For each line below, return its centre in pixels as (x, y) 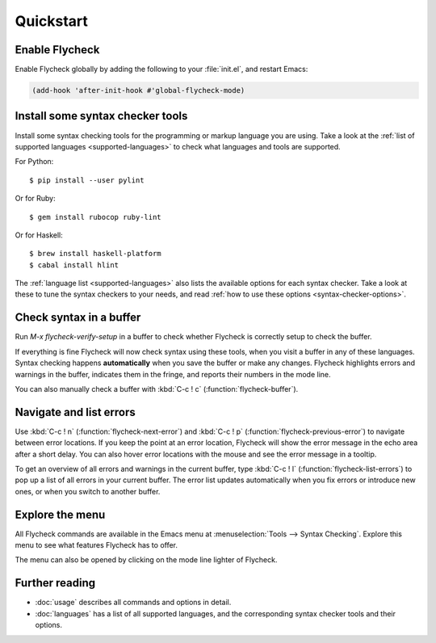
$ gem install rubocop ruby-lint (95, 217)
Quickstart (52, 21)
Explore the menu (60, 514)
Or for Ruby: (35, 199)
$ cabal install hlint (74, 265)
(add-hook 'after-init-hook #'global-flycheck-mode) (138, 90)
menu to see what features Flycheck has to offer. (96, 545)
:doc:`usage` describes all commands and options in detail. (133, 603)
